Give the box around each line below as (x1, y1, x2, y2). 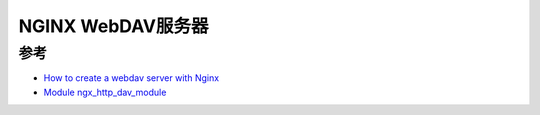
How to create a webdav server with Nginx (43, 72, 220, 84)
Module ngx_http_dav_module (43, 86, 167, 98)
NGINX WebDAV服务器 (18, 15, 209, 37)
